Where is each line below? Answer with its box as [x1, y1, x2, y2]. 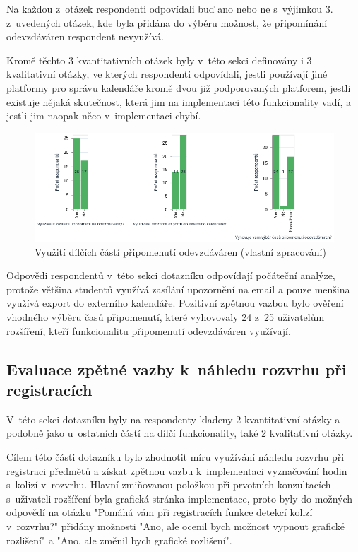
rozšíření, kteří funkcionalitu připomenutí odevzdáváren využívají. [6, 323, 291, 338]
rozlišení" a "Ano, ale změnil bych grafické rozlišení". [6, 532, 232, 547]
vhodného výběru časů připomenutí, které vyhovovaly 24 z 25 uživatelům [6, 309, 325, 324]
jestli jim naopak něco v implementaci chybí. [6, 108, 201, 123]
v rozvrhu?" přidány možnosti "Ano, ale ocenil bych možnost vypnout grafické [6, 518, 345, 533]
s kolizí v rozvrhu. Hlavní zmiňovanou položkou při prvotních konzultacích [6, 477, 331, 492]
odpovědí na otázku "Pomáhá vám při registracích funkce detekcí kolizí [6, 505, 313, 519]
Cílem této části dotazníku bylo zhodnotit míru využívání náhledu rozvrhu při [6, 449, 345, 464]
